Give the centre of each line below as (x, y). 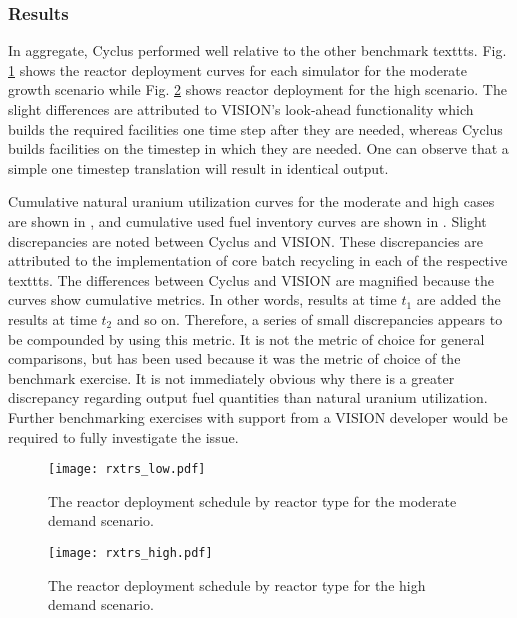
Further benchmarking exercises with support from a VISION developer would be (258, 416)
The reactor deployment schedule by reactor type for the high (237, 584)
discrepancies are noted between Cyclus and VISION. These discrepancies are (246, 240)
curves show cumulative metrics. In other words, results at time (202, 299)
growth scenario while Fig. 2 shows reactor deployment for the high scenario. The (257, 89)
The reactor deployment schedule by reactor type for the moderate (252, 500)
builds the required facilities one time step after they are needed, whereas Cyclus (255, 128)
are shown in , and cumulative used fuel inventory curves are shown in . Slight (247, 220)
